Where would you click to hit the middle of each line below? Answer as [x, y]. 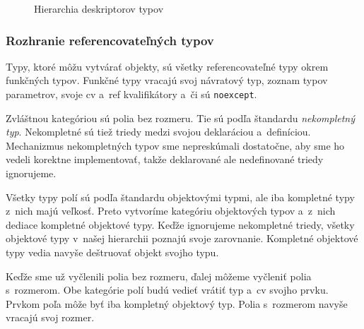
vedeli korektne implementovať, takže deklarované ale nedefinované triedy [165, 159]
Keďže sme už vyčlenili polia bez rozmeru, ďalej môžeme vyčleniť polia [159, 276]
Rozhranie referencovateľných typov [110, 40]
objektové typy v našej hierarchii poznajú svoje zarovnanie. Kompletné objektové [182, 238]
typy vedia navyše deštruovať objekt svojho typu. [112, 252]
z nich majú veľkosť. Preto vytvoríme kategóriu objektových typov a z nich [171, 211]
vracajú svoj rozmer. [50, 317]
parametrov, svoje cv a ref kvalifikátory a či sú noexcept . [131, 94]
